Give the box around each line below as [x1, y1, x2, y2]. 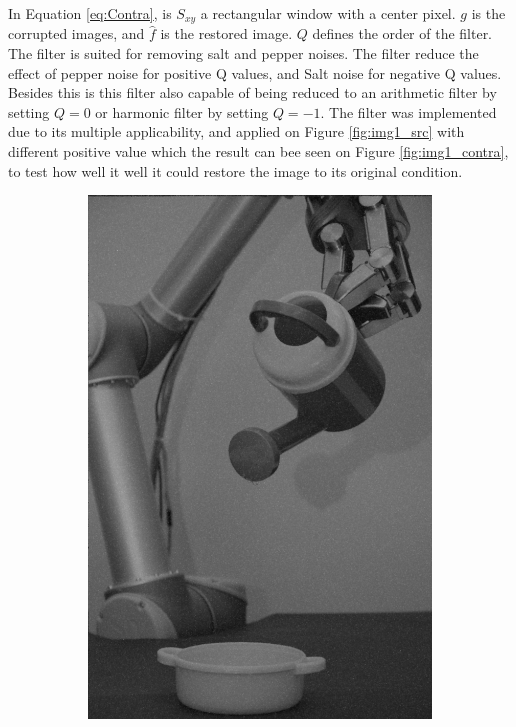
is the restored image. [160, 23, 293, 44]
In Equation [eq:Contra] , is [8, 3, 172, 23]
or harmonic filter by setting [95, 101, 269, 122]
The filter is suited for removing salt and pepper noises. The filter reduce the [8, 43, 479, 64]
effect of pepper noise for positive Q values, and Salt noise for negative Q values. [8, 62, 502, 83]
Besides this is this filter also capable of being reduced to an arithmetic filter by [8, 82, 497, 103]
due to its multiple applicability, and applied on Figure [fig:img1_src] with [8, 121, 465, 142]
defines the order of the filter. [312, 23, 493, 44]
